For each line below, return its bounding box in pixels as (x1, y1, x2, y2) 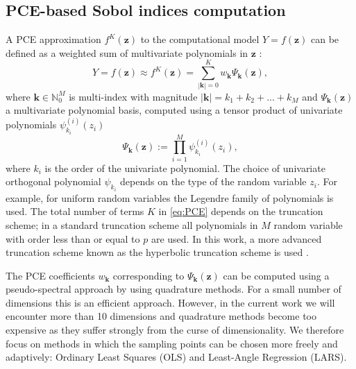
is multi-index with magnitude (69, 89, 198, 103)
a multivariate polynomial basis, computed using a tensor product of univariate (6, 103, 343, 117)
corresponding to (112, 268, 185, 282)
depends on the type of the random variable (120, 174, 307, 189)
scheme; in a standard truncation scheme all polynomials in (6, 217, 258, 232)
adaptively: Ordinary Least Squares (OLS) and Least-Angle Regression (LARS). (6, 350, 347, 364)
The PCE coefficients (6, 268, 95, 282)
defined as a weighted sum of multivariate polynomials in (6, 45, 248, 60)
